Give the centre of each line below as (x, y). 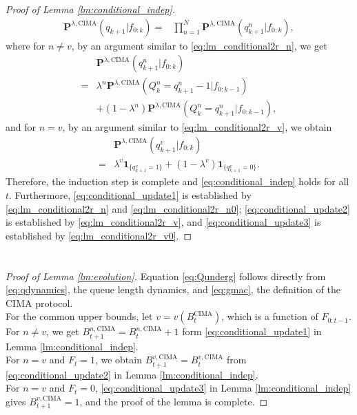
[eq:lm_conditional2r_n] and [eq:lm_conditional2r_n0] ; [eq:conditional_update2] (178, 208)
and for (21, 127)
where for (25, 45)
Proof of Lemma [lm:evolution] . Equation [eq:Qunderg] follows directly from (166, 276)
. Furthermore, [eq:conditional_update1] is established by (130, 194)
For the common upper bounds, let (79, 316)
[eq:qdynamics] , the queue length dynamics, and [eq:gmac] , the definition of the (173, 289)
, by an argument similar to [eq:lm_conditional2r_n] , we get (199, 45)
